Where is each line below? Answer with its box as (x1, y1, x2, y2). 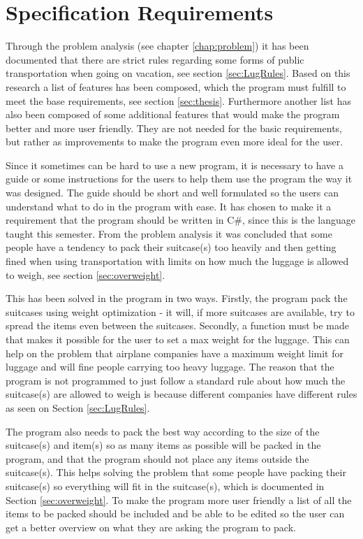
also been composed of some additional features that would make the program (6, 107, 340, 122)
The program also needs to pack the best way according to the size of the (6, 424, 320, 438)
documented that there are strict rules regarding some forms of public (6, 52, 304, 66)
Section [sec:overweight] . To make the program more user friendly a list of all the (6, 492, 352, 507)
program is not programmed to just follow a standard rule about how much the (6, 373, 346, 387)
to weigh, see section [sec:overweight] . (6, 267, 165, 282)
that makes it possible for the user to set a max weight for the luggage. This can (6, 332, 350, 346)
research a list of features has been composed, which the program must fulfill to (6, 79, 346, 94)
